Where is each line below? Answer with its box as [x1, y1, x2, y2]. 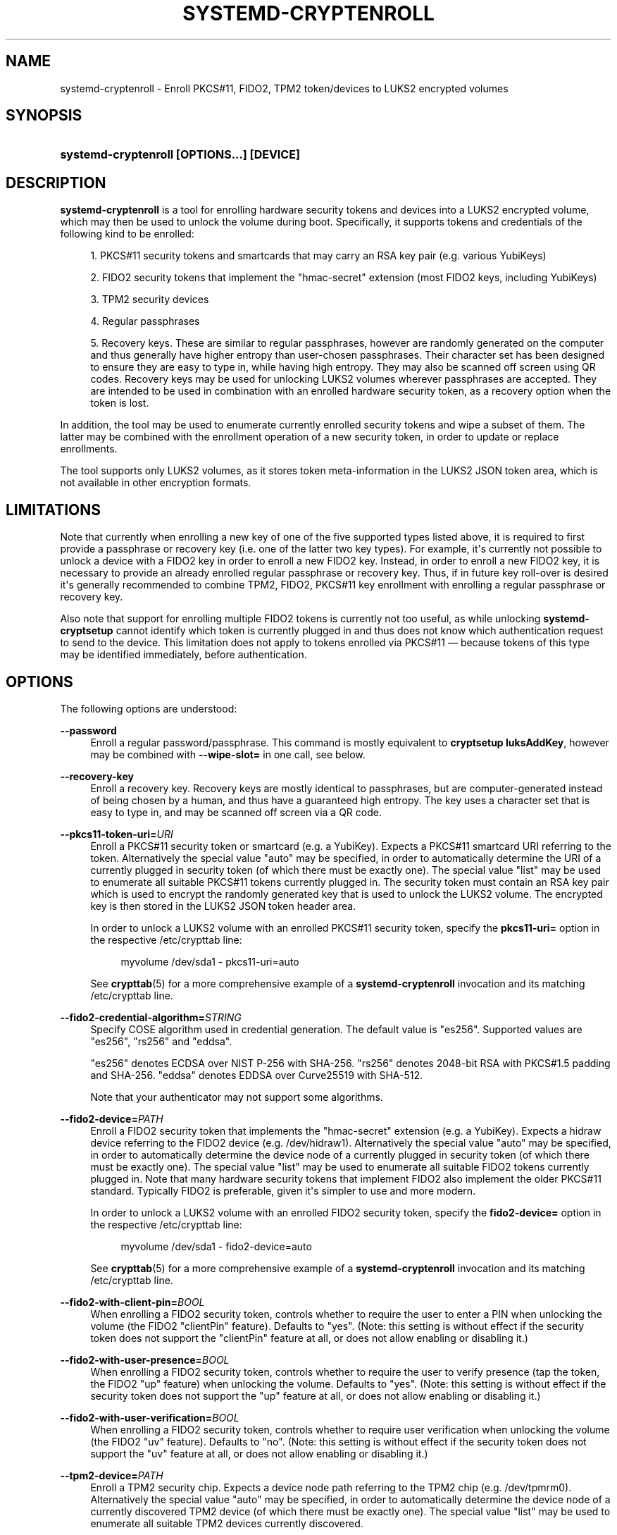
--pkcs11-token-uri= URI [60, 827, 173, 840]
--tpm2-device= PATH [60, 1469, 163, 1481]
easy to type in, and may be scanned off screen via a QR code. [90, 806, 382, 818]
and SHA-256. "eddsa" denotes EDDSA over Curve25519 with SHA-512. [90, 1068, 423, 1081]
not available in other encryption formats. [60, 476, 251, 489]
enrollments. [60, 443, 118, 455]
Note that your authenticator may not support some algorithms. [90, 1090, 383, 1103]
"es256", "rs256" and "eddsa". [90, 1035, 232, 1047]
